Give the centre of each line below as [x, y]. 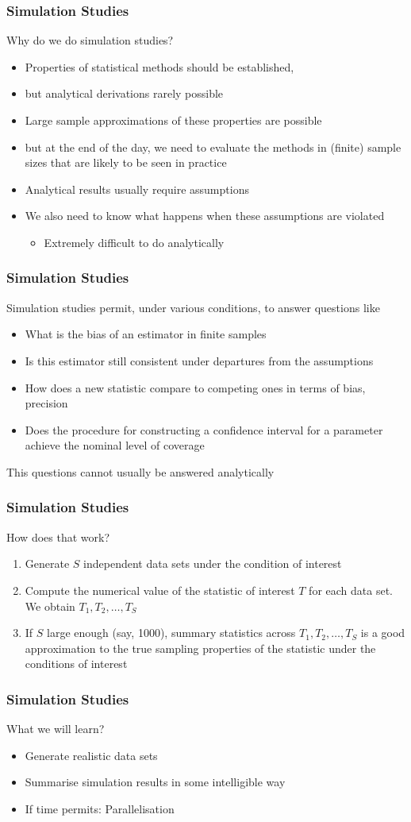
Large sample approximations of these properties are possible [173, 120]
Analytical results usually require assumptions [137, 189]
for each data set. [351, 590]
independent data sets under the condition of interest [213, 563]
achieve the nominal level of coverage [115, 445]
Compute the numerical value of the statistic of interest [160, 590]
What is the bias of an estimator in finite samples [146, 334]
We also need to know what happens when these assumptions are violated [205, 216]
